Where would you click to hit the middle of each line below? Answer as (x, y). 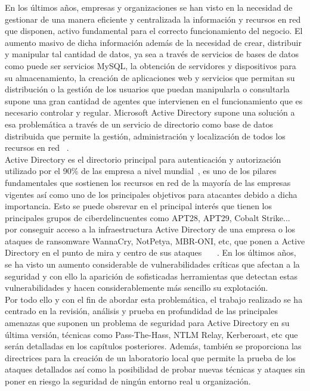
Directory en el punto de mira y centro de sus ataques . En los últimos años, (151, 252)
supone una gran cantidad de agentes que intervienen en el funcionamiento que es (154, 100)
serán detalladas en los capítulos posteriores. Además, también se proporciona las (153, 346)
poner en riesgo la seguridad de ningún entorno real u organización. (128, 381)
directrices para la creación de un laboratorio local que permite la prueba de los (151, 357)
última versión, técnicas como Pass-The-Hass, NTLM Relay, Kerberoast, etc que (151, 334)
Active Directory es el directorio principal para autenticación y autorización (143, 159)
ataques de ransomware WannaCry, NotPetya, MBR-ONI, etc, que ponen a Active (155, 241)
